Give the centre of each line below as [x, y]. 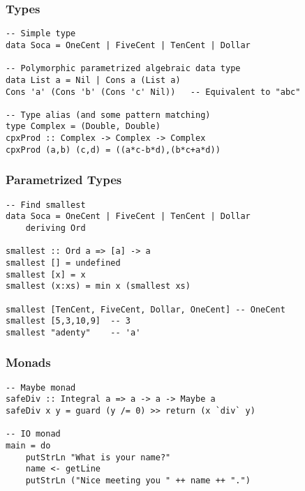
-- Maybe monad [41, 387]
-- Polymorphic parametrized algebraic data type [123, 69]
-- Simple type [41, 34]
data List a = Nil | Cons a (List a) [93, 80]
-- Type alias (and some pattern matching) [108, 115]
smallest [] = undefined [63, 263]
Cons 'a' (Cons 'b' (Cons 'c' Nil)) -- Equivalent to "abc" [153, 92]
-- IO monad [33, 434]
